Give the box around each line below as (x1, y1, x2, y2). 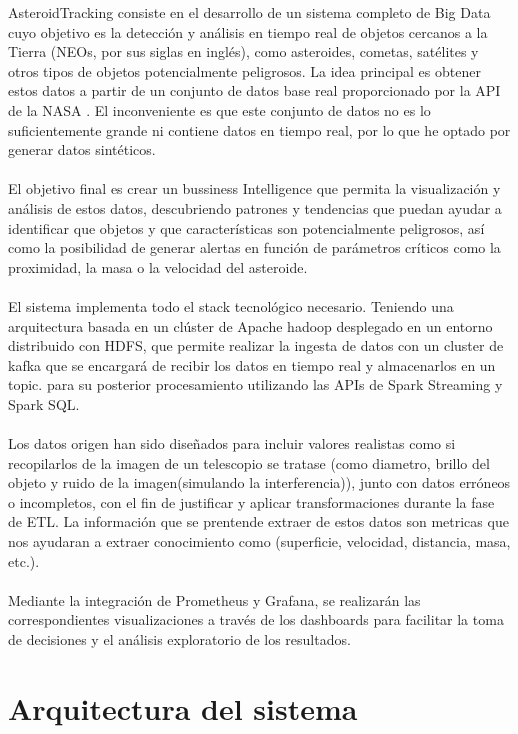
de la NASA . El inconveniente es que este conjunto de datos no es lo (8, 99, 431, 120)
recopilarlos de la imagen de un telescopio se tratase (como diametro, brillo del (8, 452, 490, 473)
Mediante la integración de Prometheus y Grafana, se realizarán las (8, 589, 421, 610)
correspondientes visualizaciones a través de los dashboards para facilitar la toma (8, 609, 504, 630)
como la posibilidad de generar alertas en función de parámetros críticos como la (8, 237, 501, 258)
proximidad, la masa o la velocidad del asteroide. (8, 256, 308, 277)
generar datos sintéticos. (8, 139, 156, 160)
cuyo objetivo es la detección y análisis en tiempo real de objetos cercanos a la (8, 21, 488, 42)
